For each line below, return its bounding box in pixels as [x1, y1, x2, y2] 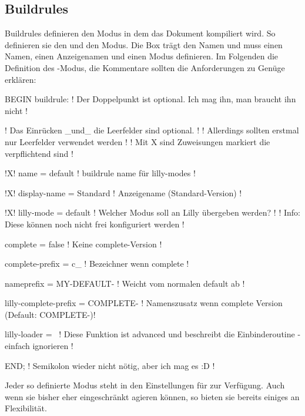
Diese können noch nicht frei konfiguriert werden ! [5, 217, 185, 230]
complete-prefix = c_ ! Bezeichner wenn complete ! [5, 257, 189, 270]
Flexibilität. [5, 402, 47, 414]
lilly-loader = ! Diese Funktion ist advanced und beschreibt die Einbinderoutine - [5, 328, 301, 340]
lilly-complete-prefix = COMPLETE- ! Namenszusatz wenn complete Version [5, 297, 283, 309]
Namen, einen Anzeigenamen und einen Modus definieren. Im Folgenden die [5, 50, 279, 62]
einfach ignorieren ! [5, 340, 73, 352]
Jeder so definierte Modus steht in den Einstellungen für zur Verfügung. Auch [5, 379, 285, 391]
